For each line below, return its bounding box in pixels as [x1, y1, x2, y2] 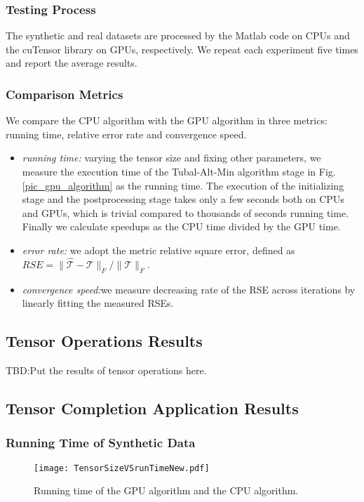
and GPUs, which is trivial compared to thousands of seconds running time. [22, 205, 349, 220]
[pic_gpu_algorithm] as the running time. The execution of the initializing [22, 178, 344, 192]
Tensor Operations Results [6, 330, 203, 352]
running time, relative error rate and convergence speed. [6, 126, 247, 141]
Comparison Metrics [6, 85, 123, 103]
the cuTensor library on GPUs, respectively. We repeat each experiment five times [6, 41, 358, 56]
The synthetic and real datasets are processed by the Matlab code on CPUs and [6, 28, 350, 43]
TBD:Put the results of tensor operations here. [6, 362, 207, 377]
